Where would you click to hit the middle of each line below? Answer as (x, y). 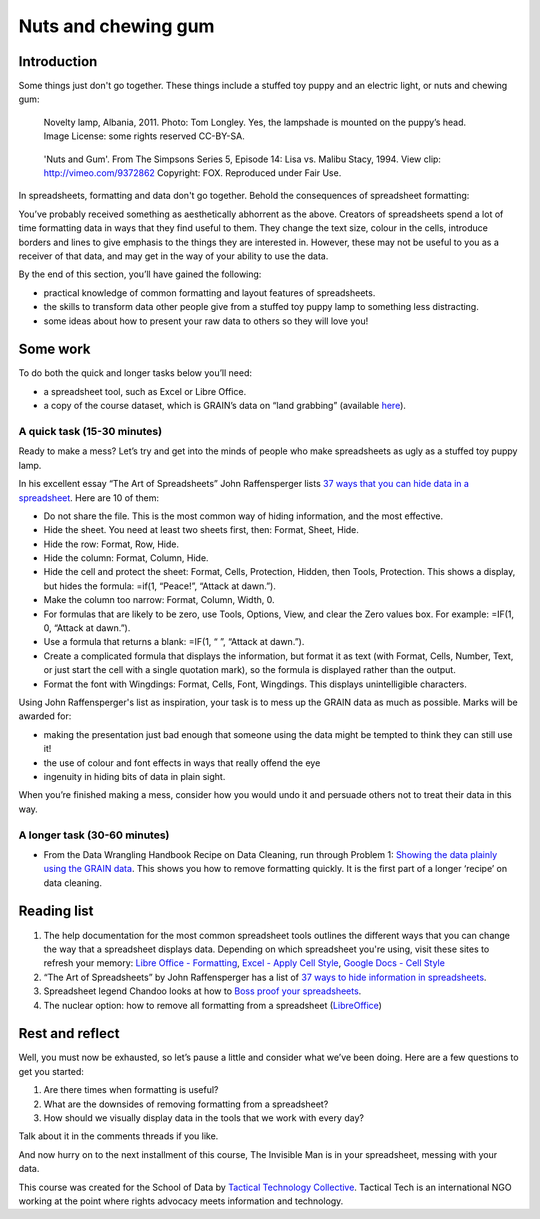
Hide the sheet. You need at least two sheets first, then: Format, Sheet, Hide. (201, 530)
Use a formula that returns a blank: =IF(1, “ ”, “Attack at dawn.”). (174, 642)
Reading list (56, 911)
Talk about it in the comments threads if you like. (118, 1136)
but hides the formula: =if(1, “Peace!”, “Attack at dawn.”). (160, 586)
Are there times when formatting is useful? (131, 1090)
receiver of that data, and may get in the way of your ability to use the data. (173, 256)
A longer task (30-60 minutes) (94, 835)
